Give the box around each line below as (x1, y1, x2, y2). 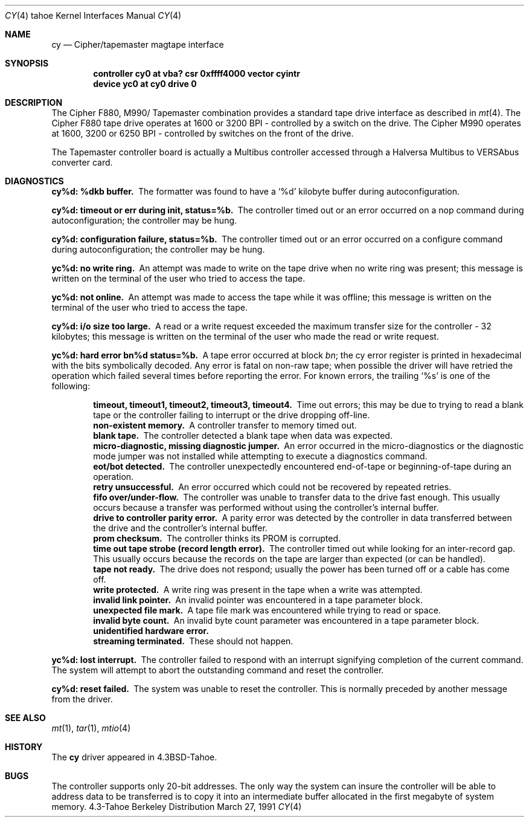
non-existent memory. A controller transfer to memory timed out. (93, 420, 357, 430)
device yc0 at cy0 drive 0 (93, 79, 197, 89)
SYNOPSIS (5, 58, 49, 68)
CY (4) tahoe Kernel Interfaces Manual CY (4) (5, 10, 182, 21)
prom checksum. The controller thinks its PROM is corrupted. (93, 533, 341, 543)
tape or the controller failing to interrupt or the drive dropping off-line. (93, 410, 370, 420)
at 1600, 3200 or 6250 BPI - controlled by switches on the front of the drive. (51, 128, 354, 138)
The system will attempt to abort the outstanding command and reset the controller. (51, 665, 384, 675)
